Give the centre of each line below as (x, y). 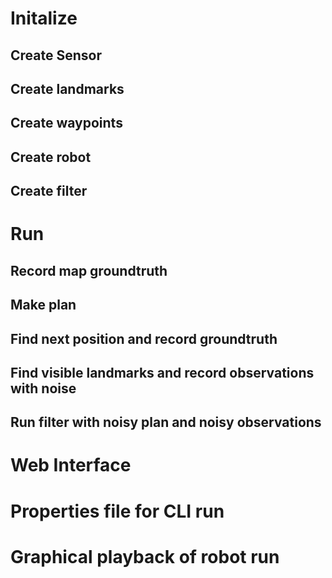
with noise (43, 388)
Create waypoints (66, 123)
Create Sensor (56, 55)
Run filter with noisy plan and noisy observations (166, 422)
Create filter (49, 191)
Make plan (43, 305)
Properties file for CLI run (117, 511)
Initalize (44, 18)
